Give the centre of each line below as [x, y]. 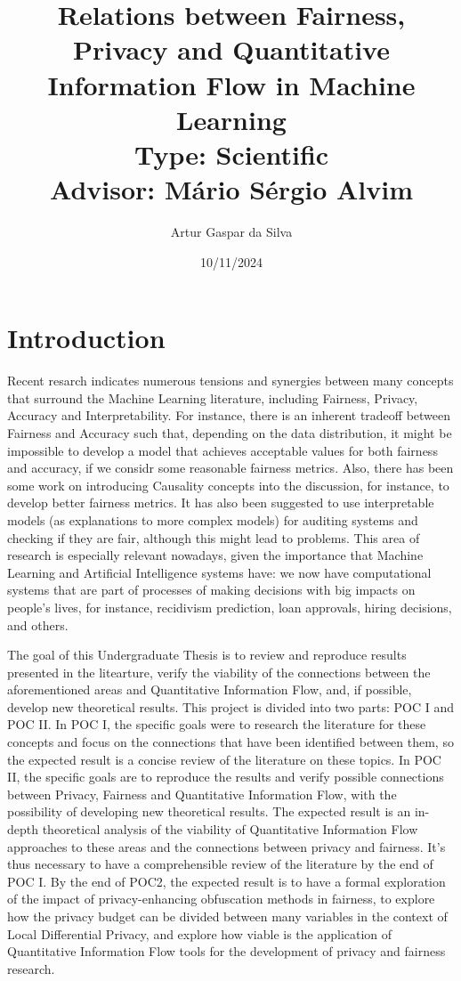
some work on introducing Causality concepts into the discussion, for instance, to [228, 485]
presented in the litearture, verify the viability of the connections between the [219, 672]
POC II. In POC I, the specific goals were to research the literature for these [217, 724]
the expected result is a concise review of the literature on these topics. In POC [224, 759]
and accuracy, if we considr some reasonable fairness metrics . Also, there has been [230, 468]
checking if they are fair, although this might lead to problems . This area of [214, 537]
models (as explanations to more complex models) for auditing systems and [213, 519]
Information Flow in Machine [231, 84]
